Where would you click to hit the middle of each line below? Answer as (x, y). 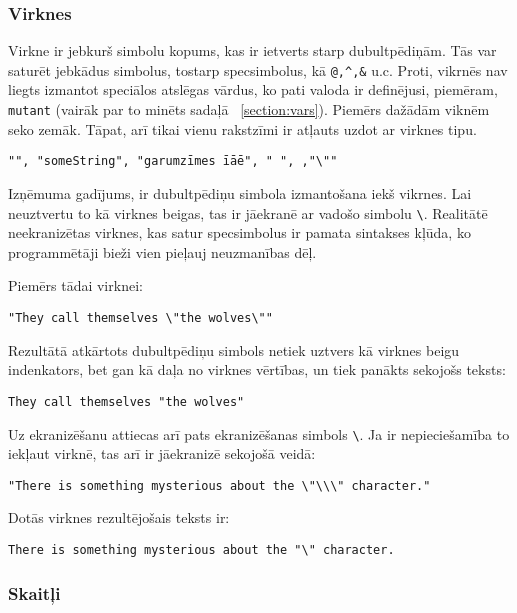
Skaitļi (34, 592)
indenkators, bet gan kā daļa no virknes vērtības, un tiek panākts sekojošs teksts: (257, 369)
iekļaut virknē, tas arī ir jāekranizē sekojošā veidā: (162, 453)
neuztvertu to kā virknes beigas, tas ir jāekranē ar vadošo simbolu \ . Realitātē (248, 212)
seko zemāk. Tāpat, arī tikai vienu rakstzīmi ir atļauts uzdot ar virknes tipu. (242, 128)
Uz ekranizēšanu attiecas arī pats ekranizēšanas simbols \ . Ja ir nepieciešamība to (259, 433)
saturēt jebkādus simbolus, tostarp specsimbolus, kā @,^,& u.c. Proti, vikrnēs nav (258, 69)
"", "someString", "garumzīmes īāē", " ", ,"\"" (173, 161)
